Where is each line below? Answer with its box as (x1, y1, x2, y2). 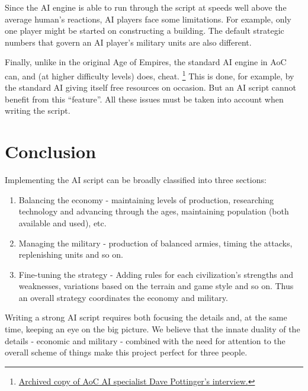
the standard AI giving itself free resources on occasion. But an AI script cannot (5, 81, 296, 94)
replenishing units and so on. (18, 248, 123, 261)
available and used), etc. (18, 216, 107, 229)
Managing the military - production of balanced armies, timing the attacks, (18, 236, 293, 249)
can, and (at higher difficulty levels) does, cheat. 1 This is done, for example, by (5, 68, 294, 82)
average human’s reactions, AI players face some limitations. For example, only (5, 12, 291, 25)
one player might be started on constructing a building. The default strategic (5, 24, 284, 37)
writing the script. (5, 104, 70, 117)
